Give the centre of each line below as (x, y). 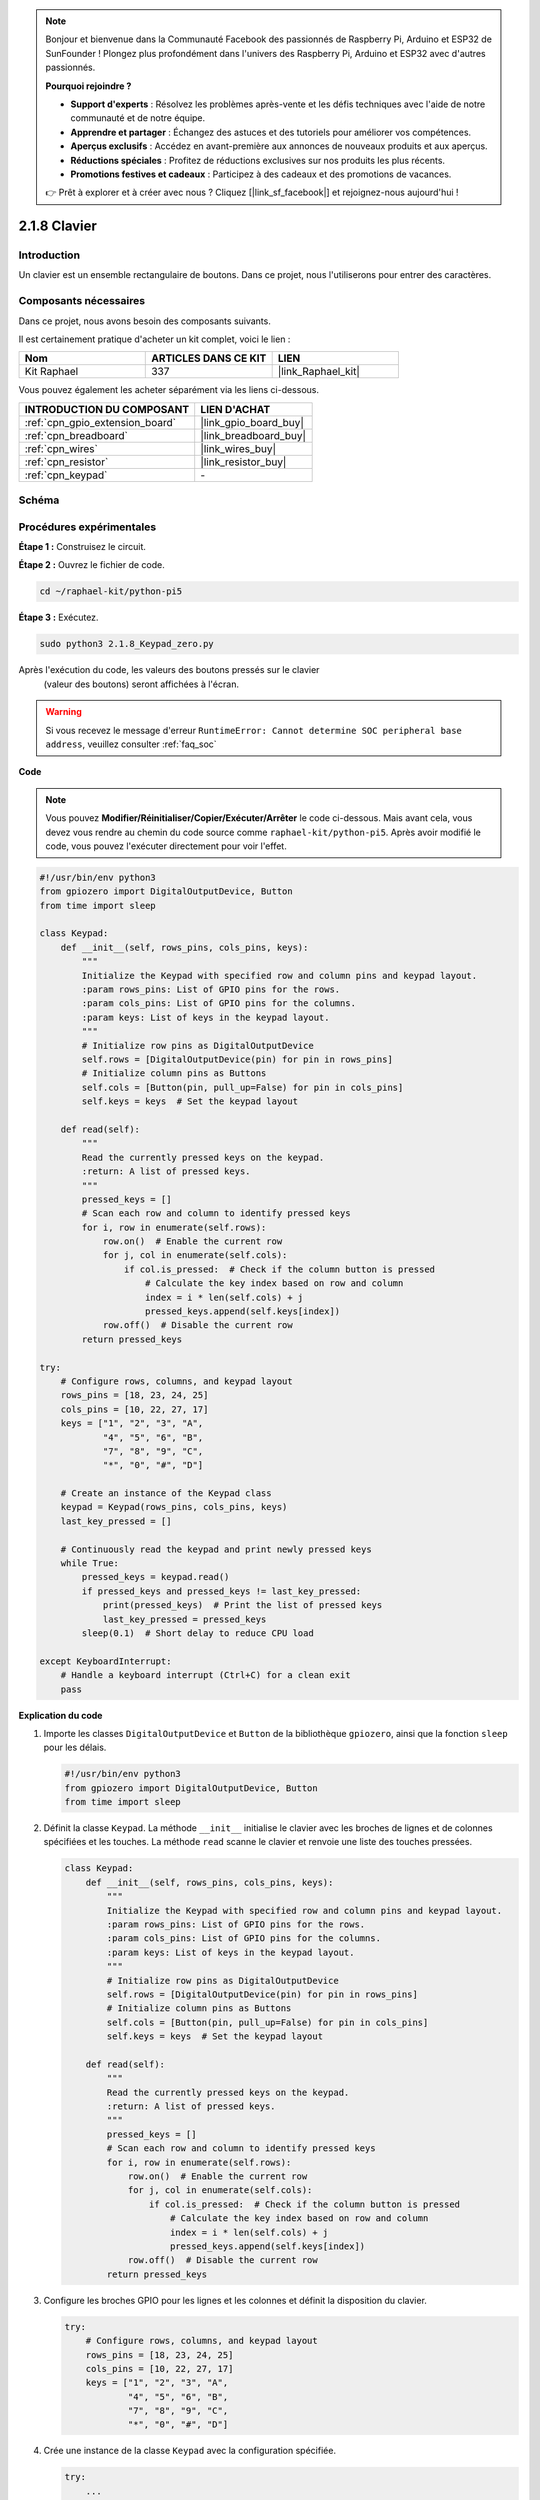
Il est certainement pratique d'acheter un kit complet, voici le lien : (154, 339)
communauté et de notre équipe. (138, 118)
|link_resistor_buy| (243, 462)
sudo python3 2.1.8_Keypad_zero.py (126, 644)
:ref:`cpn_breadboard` (76, 435)
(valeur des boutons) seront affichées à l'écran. (141, 684)
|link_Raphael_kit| (318, 372)
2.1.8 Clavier (57, 226)
